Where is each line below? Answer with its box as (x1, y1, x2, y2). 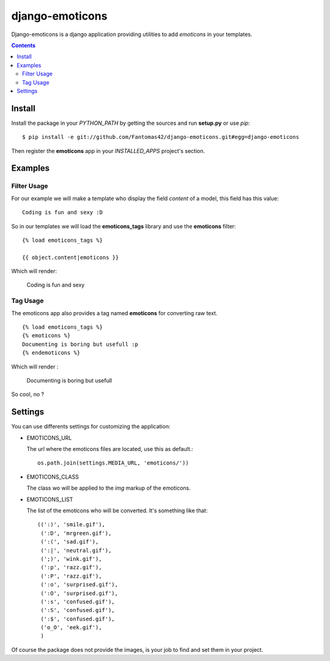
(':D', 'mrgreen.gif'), (40, 529, 112, 537)
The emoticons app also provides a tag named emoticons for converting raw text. (11, 309, 218, 316)
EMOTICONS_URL (26, 434, 72, 441)
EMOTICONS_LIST (26, 496, 73, 503)
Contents (11, 42, 36, 49)
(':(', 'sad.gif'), (40, 539, 99, 545)
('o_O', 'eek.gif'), (40, 624, 102, 631)
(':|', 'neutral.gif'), (40, 547, 112, 554)
